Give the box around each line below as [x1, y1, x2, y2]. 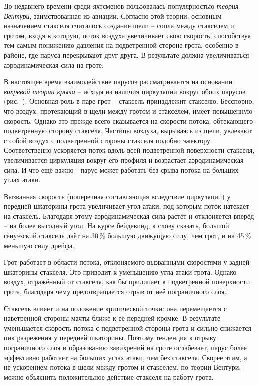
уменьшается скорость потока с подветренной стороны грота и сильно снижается [4, 322, 251, 333]
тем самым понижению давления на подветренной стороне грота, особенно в [4, 40, 239, 50]
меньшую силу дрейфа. [4, 240, 75, 250]
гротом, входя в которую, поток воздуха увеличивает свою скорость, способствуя [4, 30, 251, 40]
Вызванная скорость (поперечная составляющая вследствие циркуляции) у [4, 191, 231, 201]
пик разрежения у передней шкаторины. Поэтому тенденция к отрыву [4, 332, 216, 343]
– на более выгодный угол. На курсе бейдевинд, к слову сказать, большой [4, 220, 229, 231]
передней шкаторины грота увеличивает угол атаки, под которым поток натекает [4, 201, 249, 211]
